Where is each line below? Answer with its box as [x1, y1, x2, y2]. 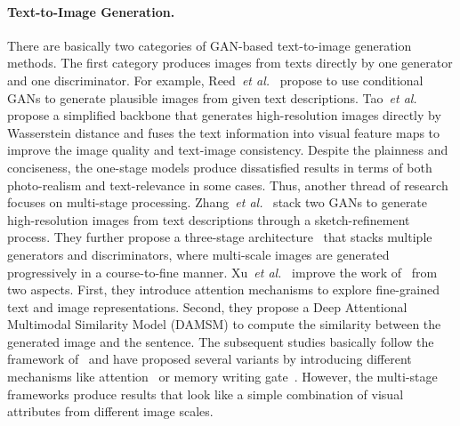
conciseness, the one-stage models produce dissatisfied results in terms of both [7, 157, 432, 176]
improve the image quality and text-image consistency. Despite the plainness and [7, 141, 448, 159]
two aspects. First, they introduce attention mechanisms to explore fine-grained [7, 280, 440, 299]
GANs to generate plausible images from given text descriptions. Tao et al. [7, 88, 417, 107]
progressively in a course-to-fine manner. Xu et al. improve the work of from [7, 262, 438, 281]
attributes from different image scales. [7, 402, 214, 421]
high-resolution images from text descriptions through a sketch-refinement [7, 210, 410, 229]
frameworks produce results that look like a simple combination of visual [7, 384, 404, 403]
